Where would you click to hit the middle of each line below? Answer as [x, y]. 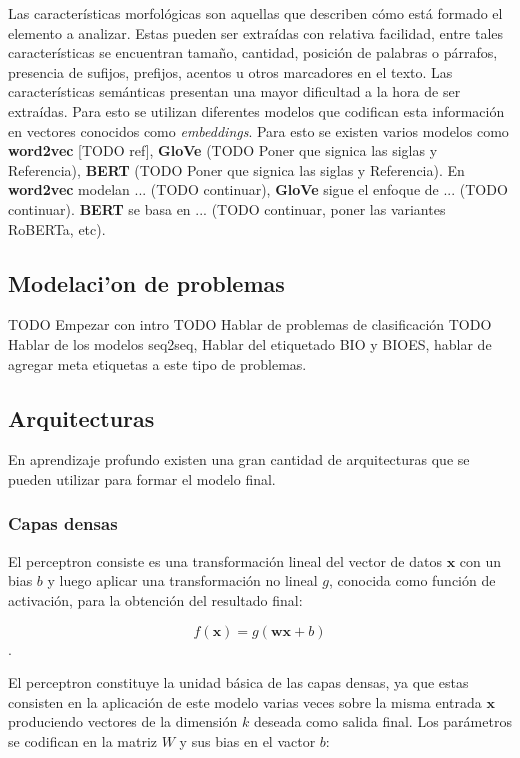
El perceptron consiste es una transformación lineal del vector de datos [225, 560]
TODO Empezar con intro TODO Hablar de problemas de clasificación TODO [250, 324]
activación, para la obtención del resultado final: [155, 599]
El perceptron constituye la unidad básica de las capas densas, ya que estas [238, 682]
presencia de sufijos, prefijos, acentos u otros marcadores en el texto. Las [230, 71]
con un [480, 560]
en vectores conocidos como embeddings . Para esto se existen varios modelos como [258, 130]
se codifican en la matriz [83, 740]
